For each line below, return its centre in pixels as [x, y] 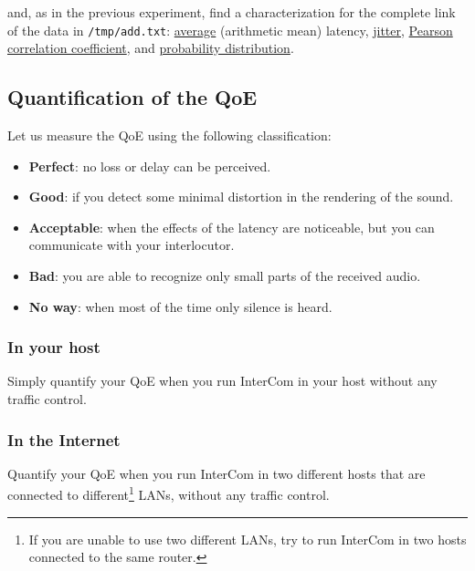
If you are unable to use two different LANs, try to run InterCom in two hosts [248, 539]
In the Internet [64, 439]
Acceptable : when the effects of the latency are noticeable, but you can [232, 227]
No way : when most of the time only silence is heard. [180, 306]
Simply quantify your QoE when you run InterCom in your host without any [222, 381]
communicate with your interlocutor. [132, 245]
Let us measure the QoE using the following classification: [169, 135]
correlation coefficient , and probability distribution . [151, 48]
